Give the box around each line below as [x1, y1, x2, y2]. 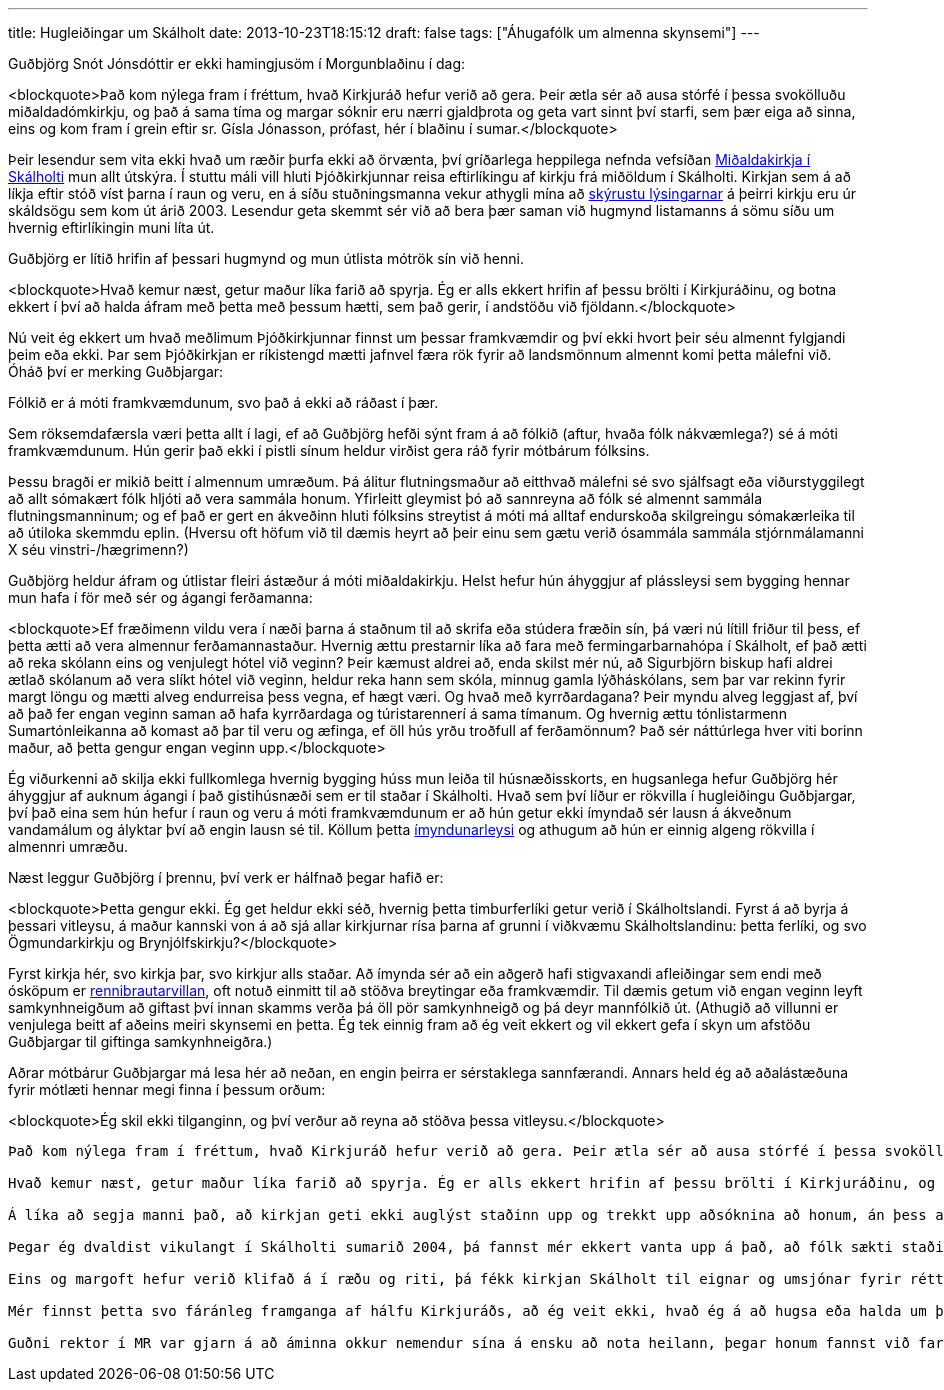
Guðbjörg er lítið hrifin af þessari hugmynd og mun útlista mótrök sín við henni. [8, 250, 524, 267]
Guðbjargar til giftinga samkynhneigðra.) [8, 1033, 273, 1050]
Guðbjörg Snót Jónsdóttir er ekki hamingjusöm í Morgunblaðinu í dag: [8, 55, 466, 72]
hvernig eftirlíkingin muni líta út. [8, 219, 215, 236]
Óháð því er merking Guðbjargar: [8, 363, 224, 380]
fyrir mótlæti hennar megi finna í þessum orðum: [8, 1081, 326, 1098]
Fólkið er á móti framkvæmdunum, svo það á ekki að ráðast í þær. [8, 394, 439, 411]
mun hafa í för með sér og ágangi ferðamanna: [8, 589, 313, 606]
